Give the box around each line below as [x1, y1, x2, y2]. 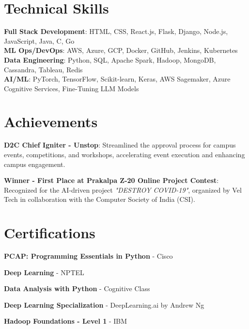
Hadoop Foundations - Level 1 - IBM [4, 316, 127, 326]
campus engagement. [4, 159, 65, 169]
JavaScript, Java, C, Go [4, 35, 75, 46]
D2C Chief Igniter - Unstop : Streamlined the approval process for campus [4, 140, 236, 150]
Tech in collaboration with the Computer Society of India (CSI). [4, 194, 195, 204]
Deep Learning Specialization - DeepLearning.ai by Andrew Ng [4, 299, 204, 310]
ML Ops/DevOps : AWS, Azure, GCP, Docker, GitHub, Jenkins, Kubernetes [4, 45, 238, 55]
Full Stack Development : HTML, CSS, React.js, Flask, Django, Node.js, [4, 26, 228, 36]
